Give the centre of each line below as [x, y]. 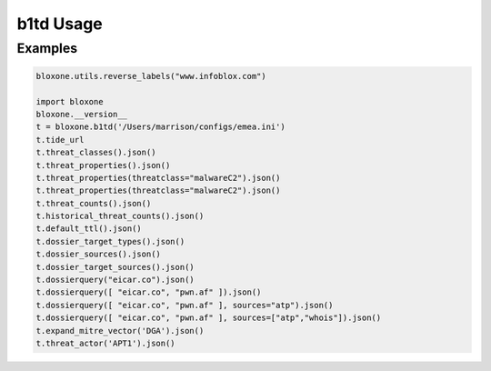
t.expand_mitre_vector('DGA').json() [120, 331]
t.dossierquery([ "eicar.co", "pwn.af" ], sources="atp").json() [185, 305]
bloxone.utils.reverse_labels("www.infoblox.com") [151, 76]
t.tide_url [60, 140]
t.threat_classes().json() [96, 153]
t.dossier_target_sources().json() [115, 267]
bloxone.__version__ [81, 114]
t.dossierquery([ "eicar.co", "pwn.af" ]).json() [149, 292]
